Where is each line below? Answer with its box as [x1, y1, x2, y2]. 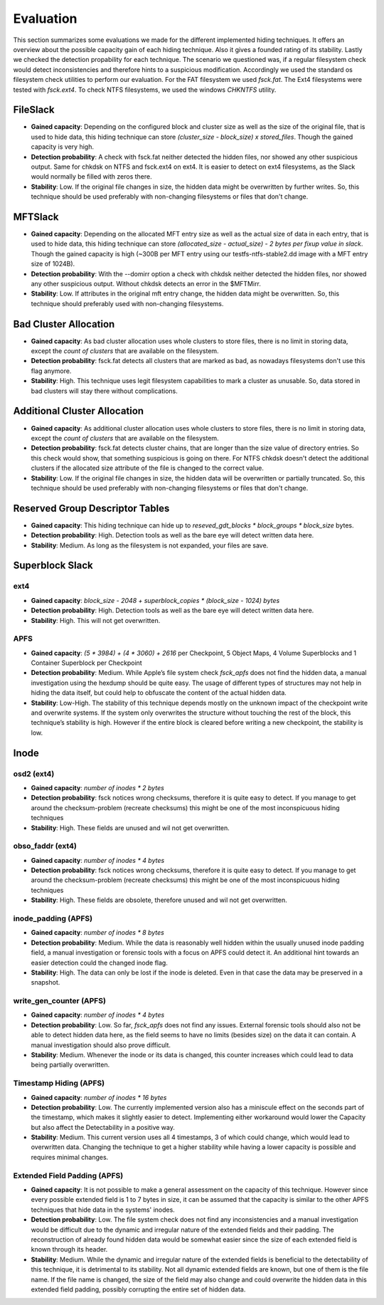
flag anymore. [31, 367, 72, 375]
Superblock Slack [13, 560, 93, 572]
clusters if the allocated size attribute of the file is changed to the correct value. [31, 463, 265, 473]
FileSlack [13, 104, 55, 116]
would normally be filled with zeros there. [31, 172, 152, 181]
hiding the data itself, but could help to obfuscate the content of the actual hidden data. [31, 688, 287, 697]
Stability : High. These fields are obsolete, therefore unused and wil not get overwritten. [31, 896, 287, 904]
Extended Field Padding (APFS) [13, 1170, 124, 1180]
